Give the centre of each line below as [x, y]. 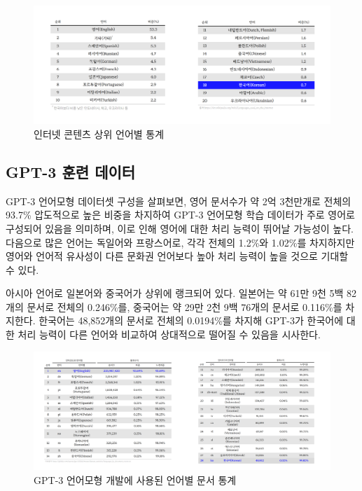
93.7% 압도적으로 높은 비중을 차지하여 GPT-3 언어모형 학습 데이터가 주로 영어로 [180, 215]
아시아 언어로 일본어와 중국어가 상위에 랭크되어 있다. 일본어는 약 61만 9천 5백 [175, 293]
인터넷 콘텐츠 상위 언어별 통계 [99, 133]
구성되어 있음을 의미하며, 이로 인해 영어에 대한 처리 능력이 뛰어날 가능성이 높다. [180, 228]
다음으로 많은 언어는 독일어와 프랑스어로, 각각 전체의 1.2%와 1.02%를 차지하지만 [180, 242]
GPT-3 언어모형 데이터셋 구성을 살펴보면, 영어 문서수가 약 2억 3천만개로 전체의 [179, 201]
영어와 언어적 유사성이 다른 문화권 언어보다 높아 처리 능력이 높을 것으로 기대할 [177, 256]
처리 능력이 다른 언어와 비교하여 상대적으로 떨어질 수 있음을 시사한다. [169, 334]
